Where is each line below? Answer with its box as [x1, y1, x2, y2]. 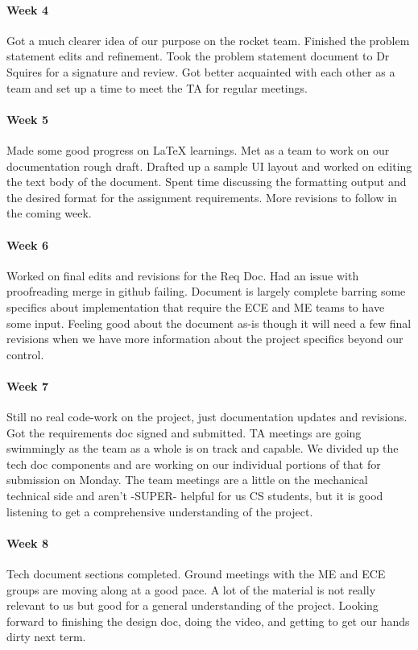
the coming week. [6, 205, 92, 221]
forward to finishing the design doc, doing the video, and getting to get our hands [6, 612, 410, 629]
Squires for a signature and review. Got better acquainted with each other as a [6, 63, 395, 80]
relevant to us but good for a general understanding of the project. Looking [6, 597, 379, 614]
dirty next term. [6, 628, 86, 645]
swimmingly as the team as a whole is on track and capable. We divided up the [6, 440, 399, 457]
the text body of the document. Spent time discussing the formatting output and [6, 173, 407, 190]
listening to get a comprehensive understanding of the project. [6, 503, 313, 520]
